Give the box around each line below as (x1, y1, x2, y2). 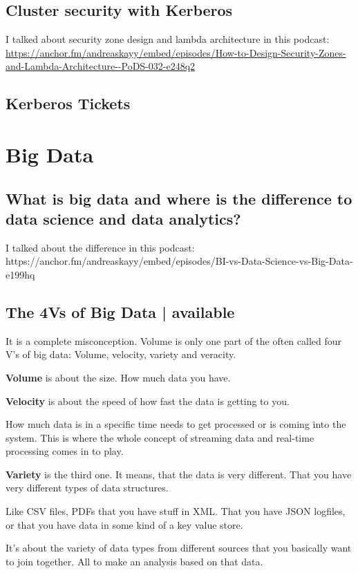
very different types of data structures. (6, 480, 169, 495)
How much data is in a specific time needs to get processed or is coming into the (6, 417, 346, 431)
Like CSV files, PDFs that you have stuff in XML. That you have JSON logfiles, (6, 504, 346, 518)
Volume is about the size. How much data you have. (6, 370, 231, 384)
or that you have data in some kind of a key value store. (6, 517, 243, 532)
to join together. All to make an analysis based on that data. (6, 554, 263, 568)
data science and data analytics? (6, 207, 241, 229)
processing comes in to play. (6, 444, 124, 458)
